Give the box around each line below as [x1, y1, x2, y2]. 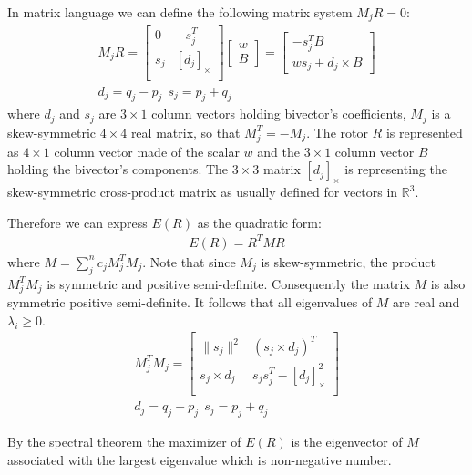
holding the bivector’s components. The [7, 160, 229, 179]
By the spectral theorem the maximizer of [7, 432, 241, 451]
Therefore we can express [7, 212, 148, 232]
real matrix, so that [130, 122, 241, 141]
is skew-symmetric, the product [261, 252, 436, 271]
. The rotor [306, 122, 368, 141]
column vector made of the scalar [54, 141, 240, 160]
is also [430, 274, 466, 293]
